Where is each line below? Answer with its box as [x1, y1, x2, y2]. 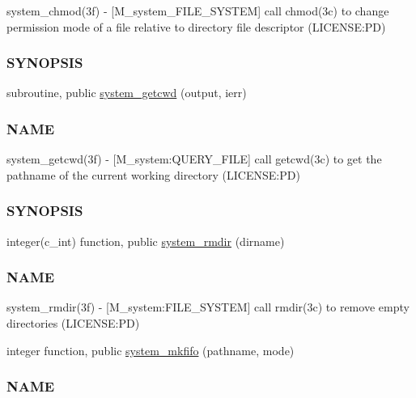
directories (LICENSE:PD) [6, 315, 140, 332]
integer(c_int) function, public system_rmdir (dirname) [6, 232, 285, 249]
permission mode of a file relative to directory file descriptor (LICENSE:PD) [6, 18, 386, 35]
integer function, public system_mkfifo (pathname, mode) [6, 341, 295, 358]
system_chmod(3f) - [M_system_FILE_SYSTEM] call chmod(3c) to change [6, 2, 389, 19]
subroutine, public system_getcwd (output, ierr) [6, 84, 247, 101]
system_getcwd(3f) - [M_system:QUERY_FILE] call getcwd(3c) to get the [6, 150, 382, 167]
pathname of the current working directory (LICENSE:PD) [6, 166, 300, 183]
